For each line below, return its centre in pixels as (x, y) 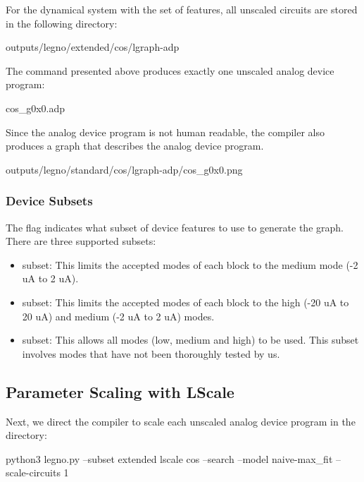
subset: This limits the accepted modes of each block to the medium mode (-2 (190, 264)
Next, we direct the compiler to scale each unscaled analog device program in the (181, 421)
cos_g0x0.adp (36, 108)
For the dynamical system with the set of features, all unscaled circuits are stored (182, 9)
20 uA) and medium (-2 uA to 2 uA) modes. (118, 316)
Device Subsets (49, 201)
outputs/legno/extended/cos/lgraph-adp (93, 47)
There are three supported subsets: (81, 241)
